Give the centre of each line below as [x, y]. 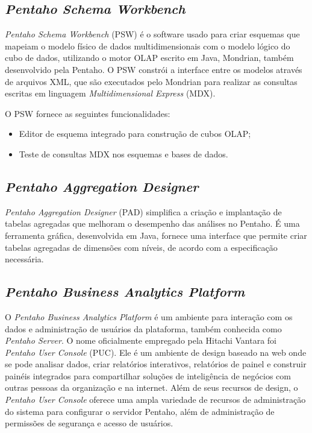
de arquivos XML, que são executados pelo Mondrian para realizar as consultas [151, 81]
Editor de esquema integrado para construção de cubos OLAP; [135, 134]
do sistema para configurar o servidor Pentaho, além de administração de [140, 411]
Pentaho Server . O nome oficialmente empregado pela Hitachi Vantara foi [141, 340]
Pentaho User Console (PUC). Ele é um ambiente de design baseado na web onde [156, 352]
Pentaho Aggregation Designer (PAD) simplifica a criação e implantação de [143, 211]
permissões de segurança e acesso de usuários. [89, 423]
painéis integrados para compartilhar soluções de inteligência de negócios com [148, 375]
